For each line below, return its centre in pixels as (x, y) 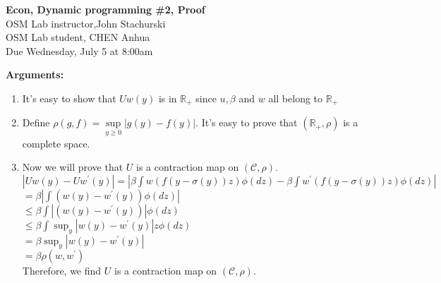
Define (36, 122)
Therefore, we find (62, 271)
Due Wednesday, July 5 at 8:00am (79, 50)
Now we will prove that (73, 167)
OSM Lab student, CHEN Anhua (78, 37)
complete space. (56, 143)
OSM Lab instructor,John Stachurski (86, 23)
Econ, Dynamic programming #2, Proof (105, 9)
